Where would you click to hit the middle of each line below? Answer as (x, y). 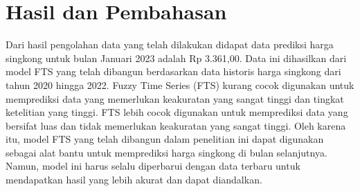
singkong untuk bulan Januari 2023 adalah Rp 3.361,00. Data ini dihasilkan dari (176, 58)
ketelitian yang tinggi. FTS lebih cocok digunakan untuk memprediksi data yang (177, 112)
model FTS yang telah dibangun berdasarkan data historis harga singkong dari (173, 71)
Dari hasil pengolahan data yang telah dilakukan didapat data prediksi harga (170, 44)
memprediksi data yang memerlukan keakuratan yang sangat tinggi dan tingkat (175, 98)
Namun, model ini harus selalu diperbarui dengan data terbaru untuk (153, 166)
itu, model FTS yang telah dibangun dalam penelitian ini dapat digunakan (165, 139)
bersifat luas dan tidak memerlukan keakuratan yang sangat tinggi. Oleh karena (176, 125)
